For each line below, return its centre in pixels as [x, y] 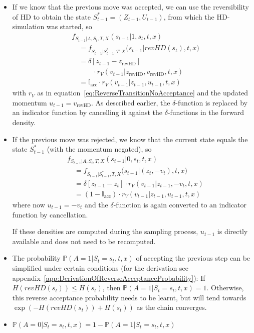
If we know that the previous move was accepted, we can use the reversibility [131, 7]
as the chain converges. [172, 307]
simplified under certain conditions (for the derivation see [100, 268]
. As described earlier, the [131, 102]
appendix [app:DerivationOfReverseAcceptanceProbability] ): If [109, 277]
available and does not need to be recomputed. [84, 241]
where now [29, 205]
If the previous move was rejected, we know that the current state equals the [130, 139]
